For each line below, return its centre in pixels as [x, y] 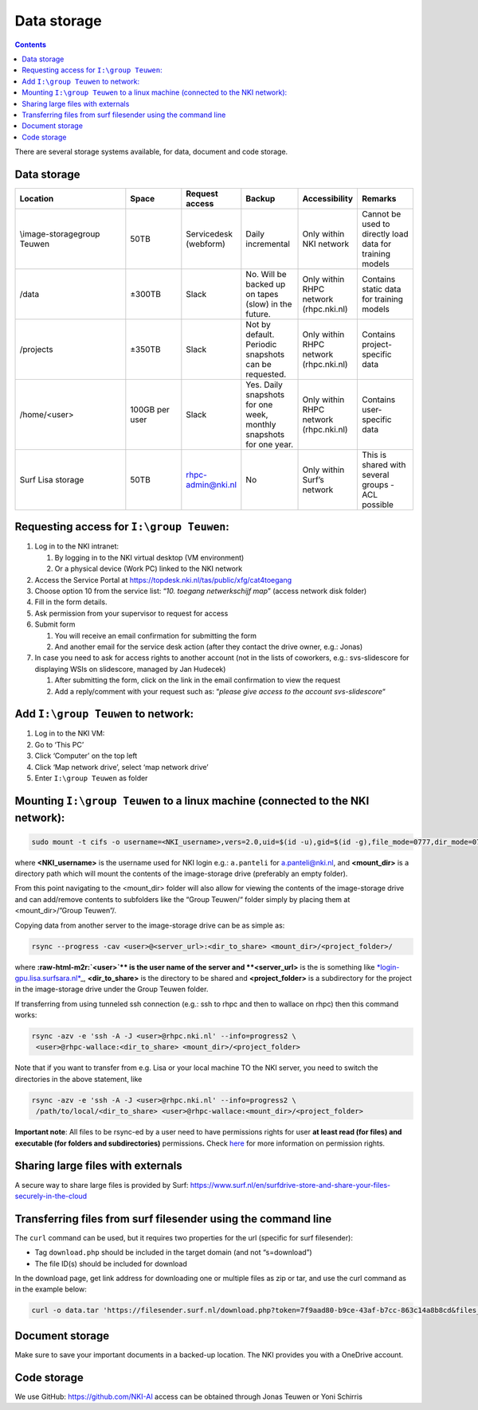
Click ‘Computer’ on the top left [86, 756]
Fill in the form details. [71, 602]
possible [378, 504]
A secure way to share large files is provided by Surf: [102, 1185]
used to [376, 224]
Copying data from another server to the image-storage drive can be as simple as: [150, 925]
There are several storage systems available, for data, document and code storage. [151, 152]
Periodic [261, 344]
